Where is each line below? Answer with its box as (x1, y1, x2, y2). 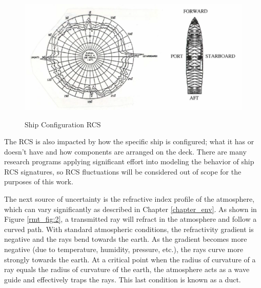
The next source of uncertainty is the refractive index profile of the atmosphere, (4, 194, 255, 204)
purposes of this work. (4, 176, 73, 187)
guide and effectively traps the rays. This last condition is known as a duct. (4, 274, 241, 284)
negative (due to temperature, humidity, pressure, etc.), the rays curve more (4, 244, 243, 255)
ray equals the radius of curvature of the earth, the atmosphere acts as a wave (4, 264, 250, 275)
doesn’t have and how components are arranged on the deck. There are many (4, 146, 247, 157)
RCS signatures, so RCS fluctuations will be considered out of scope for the (4, 166, 242, 177)
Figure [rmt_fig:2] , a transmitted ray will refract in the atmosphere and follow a (4, 214, 257, 224)
